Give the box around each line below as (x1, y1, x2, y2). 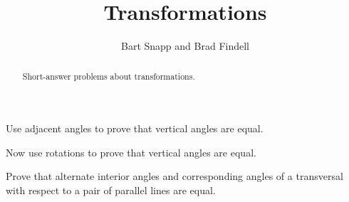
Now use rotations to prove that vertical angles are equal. (6, 144, 256, 159)
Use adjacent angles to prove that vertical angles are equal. (6, 121, 264, 136)
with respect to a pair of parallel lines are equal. (6, 182, 216, 197)
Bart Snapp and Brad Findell (121, 38, 249, 53)
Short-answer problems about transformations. (22, 70, 195, 82)
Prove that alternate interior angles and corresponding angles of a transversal (6, 169, 343, 184)
